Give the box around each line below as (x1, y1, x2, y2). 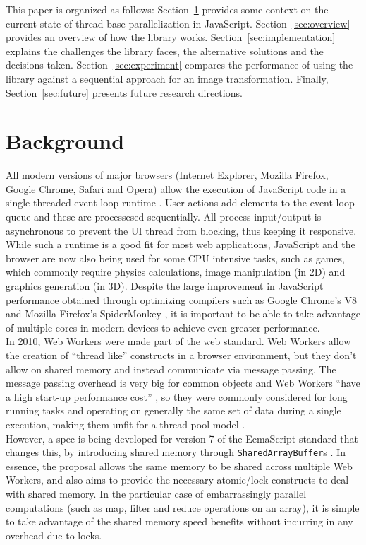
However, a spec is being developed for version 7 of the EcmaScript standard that (6, 430, 359, 445)
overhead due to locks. (6, 527, 102, 542)
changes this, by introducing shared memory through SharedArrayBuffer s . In (6, 445, 346, 459)
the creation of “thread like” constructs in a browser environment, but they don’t (6, 348, 357, 362)
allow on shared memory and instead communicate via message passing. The (6, 361, 336, 376)
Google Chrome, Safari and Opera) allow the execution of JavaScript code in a (6, 181, 346, 196)
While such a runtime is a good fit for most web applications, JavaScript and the (6, 237, 355, 252)
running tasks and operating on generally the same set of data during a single (6, 403, 341, 418)
